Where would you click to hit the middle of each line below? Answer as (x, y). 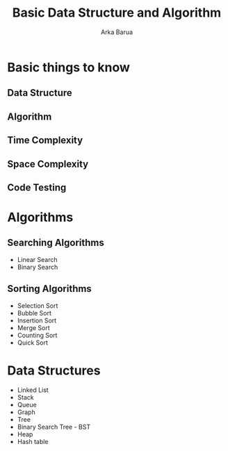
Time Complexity (45, 140)
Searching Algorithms (56, 243)
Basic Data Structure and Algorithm (117, 13)
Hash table (33, 441)
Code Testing (37, 187)
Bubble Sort (34, 313)
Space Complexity (48, 164)
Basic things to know (68, 67)
